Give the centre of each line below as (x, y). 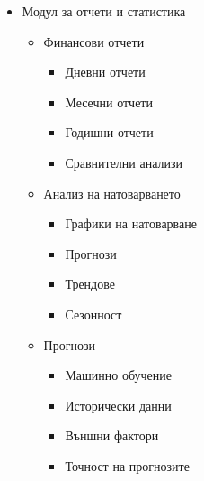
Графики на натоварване (131, 223)
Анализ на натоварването (112, 193)
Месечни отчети (109, 102)
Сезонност (93, 314)
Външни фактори (112, 435)
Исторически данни (118, 405)
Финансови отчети (94, 41)
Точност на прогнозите (127, 465)
